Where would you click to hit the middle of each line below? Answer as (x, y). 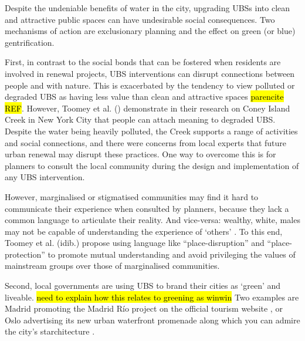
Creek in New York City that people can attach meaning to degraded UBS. (140, 119)
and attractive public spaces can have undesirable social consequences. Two (140, 19)
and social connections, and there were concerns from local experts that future (146, 142)
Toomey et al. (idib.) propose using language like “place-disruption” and (135, 243)
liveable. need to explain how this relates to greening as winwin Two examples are (152, 297)
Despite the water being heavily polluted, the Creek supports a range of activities (151, 131)
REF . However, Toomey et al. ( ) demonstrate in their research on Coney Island (148, 108)
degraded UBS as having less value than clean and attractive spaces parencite (144, 97)
